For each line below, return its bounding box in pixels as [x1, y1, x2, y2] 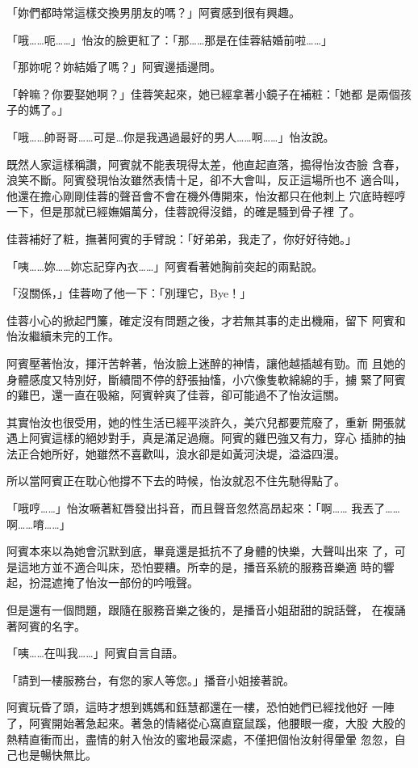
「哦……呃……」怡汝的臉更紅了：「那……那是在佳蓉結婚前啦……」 [6, 31, 333, 48]
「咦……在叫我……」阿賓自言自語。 [6, 644, 184, 661]
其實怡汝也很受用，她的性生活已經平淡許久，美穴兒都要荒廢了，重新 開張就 [6, 413, 406, 430]
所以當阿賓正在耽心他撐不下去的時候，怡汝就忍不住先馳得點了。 [6, 472, 345, 489]
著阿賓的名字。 [6, 617, 86, 634]
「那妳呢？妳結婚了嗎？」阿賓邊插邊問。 [6, 58, 221, 75]
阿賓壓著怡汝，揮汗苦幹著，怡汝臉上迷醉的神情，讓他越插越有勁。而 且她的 [6, 354, 406, 371]
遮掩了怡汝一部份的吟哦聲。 [51, 574, 199, 591]
